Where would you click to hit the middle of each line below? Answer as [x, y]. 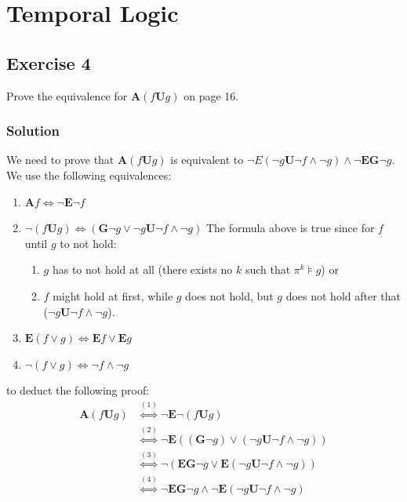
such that [268, 269]
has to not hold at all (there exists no [142, 269]
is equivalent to [207, 160]
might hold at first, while [113, 295]
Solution [33, 131]
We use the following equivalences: [89, 175]
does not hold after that [343, 295]
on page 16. [211, 95]
